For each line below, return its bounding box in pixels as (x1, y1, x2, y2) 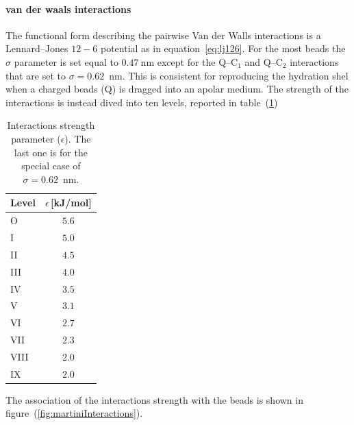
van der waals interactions (5, 1, 131, 16)
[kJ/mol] (50, 195, 92, 210)
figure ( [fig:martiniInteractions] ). (5, 406, 143, 420)
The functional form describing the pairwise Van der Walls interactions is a (5, 27, 321, 42)
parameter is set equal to (14, 54, 118, 69)
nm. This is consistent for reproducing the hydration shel (109, 68, 349, 82)
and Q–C (244, 54, 283, 69)
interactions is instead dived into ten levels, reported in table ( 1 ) (5, 95, 278, 109)
